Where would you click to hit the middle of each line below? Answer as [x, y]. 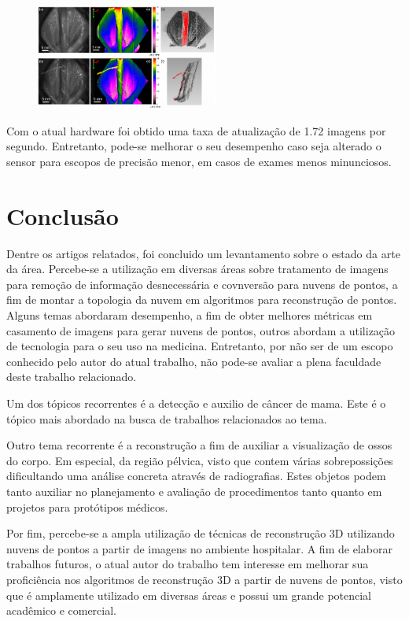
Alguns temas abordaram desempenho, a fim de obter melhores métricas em [190, 315]
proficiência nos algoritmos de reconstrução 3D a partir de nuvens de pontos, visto [204, 579]
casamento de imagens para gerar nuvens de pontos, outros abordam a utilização [201, 330]
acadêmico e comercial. [61, 610]
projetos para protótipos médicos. [87, 506]
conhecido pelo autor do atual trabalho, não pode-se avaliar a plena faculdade [194, 361]
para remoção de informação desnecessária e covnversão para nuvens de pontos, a [202, 284]
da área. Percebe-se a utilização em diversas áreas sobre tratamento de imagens [197, 269]
